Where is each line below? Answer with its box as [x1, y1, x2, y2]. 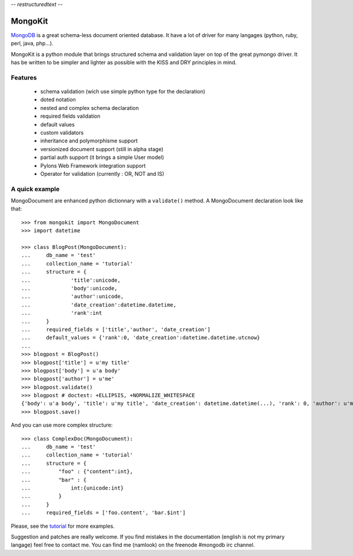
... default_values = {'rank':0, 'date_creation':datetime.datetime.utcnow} [21, 334, 261, 341]
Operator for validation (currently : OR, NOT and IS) [40, 170, 165, 177]
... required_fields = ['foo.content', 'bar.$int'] [21, 510, 186, 516]
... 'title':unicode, [21, 277, 121, 284]
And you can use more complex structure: [11, 421, 113, 429]
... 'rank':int [21, 309, 102, 317]
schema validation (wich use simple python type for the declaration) [40, 88, 205, 95]
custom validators [40, 129, 84, 136]
